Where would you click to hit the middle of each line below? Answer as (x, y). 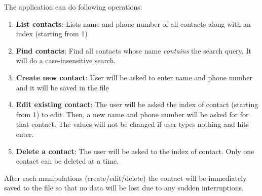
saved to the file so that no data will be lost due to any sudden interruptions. (124, 188)
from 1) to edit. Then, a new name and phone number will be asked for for (132, 114)
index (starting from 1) (52, 34)
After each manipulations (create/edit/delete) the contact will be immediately (125, 178)
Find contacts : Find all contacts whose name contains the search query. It (134, 50)
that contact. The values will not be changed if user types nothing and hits (133, 124)
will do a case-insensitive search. (66, 60)
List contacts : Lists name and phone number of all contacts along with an (133, 23)
